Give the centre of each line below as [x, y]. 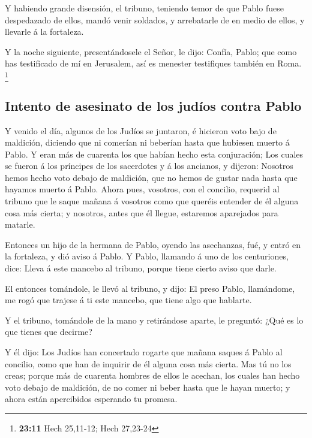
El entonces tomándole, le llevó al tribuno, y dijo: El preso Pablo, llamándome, [150, 288]
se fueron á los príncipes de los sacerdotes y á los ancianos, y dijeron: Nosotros [149, 166]
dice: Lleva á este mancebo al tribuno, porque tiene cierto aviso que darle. [141, 268]
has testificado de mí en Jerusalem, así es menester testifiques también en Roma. [153, 63]
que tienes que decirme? [49, 332]
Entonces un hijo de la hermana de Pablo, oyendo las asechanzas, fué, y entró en [153, 244]
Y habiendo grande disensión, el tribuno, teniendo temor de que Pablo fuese [144, 8]
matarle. [20, 224]
